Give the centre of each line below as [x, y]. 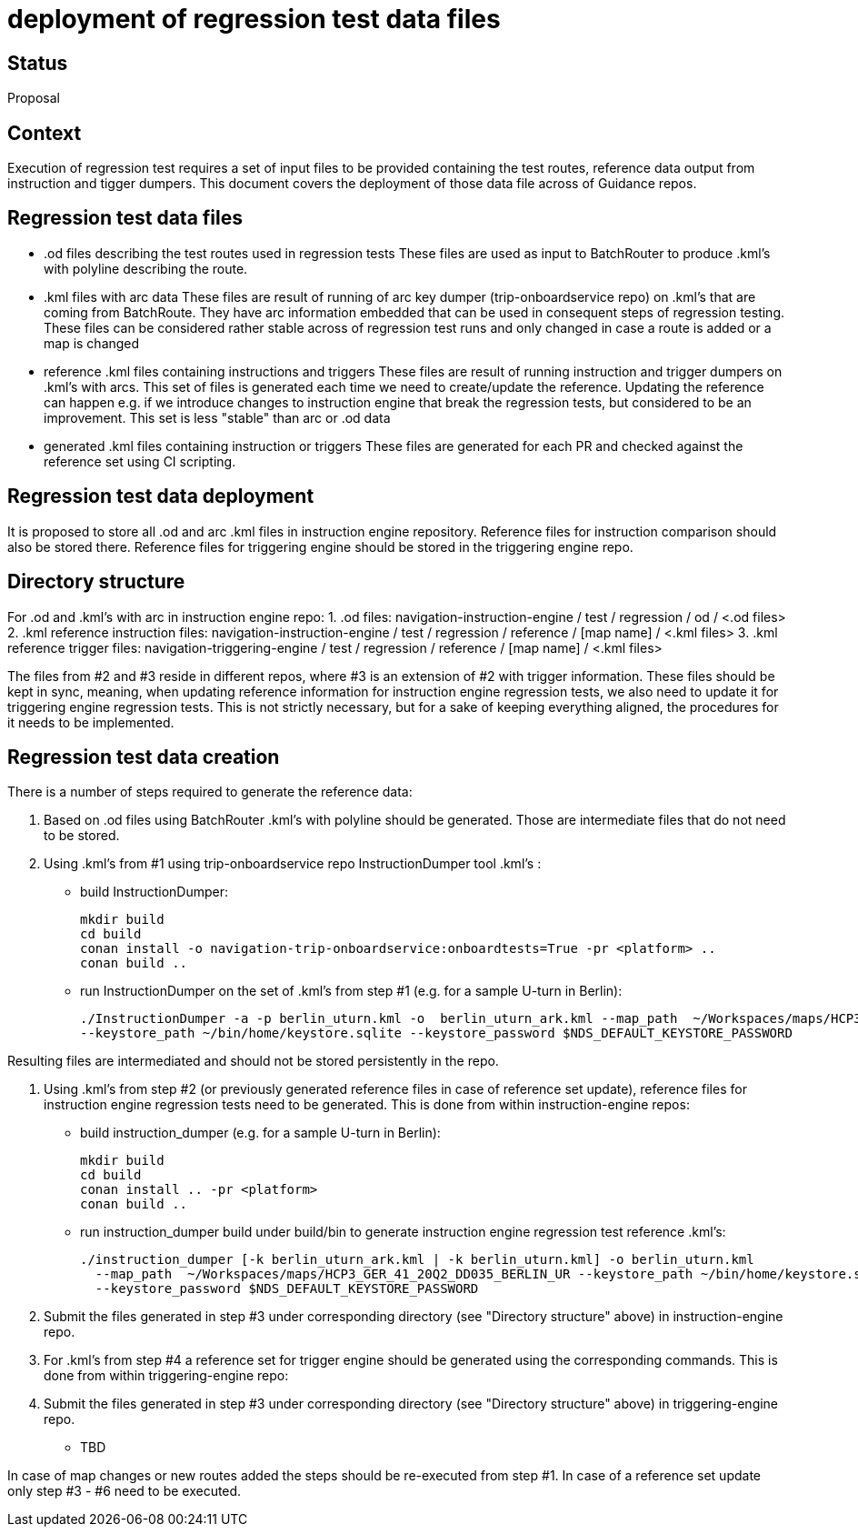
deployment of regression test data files [254, 19]
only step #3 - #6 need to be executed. [125, 1491]
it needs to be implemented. [91, 722]
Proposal [34, 98]
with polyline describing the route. [146, 268]
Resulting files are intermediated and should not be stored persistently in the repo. [253, 1061]
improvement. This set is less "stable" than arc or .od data [217, 417]
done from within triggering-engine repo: [166, 1376]
